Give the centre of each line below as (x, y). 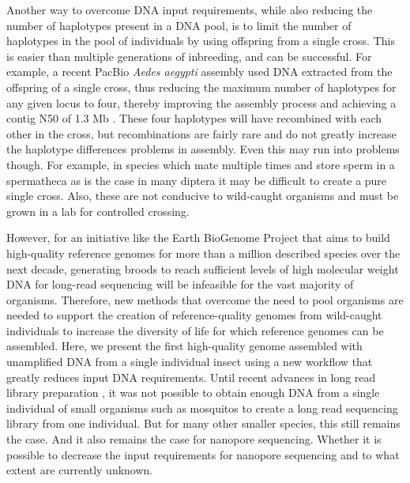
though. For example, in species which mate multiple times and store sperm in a (201, 164)
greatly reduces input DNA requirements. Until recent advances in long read (191, 377)
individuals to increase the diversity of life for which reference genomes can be (195, 330)
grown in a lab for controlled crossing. (98, 211)
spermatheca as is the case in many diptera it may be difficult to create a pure (197, 180)
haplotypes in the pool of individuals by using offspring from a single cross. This (201, 41)
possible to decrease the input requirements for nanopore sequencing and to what (203, 454)
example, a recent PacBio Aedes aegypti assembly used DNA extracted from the (199, 72)
